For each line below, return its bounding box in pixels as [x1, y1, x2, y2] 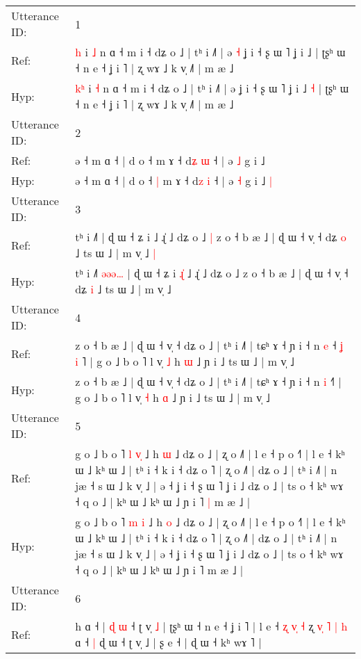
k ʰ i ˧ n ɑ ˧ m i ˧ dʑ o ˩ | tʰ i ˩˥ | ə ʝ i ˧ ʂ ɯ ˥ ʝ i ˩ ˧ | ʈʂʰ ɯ [75, 80, 349, 96]
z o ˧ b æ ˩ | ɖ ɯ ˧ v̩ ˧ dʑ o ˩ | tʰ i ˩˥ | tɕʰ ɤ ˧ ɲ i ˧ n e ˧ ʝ [75, 337, 344, 353]
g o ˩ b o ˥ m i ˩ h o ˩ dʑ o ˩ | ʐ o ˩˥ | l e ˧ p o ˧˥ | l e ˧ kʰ [75, 514, 346, 530]
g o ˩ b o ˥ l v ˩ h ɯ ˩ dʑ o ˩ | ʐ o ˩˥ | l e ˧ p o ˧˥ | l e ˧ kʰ [75, 446, 345, 462]
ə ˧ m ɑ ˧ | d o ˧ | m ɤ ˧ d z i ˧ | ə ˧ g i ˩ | [75, 172, 273, 188]
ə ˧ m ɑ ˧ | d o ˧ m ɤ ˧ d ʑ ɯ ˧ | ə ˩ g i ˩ [75, 152, 265, 168]
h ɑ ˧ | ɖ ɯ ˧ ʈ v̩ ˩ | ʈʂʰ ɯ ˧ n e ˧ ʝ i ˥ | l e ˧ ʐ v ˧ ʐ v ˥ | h [75, 618, 348, 634]
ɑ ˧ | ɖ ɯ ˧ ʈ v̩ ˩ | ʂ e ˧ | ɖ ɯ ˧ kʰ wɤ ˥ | [75, 634, 262, 650]
